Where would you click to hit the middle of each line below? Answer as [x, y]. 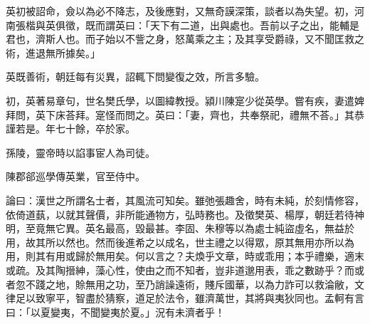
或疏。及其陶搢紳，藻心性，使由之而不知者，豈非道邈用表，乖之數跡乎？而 [180, 270]
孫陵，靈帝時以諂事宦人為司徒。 [80, 152]
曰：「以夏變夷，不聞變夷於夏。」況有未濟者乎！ [115, 312]
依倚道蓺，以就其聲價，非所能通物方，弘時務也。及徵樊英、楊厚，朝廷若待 [180, 214]
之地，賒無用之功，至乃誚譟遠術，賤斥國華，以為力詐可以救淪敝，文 [205, 284]
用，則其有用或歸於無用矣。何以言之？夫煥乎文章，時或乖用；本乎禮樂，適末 [185, 256]
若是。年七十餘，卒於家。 [75, 129]
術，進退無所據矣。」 [53, 52]
